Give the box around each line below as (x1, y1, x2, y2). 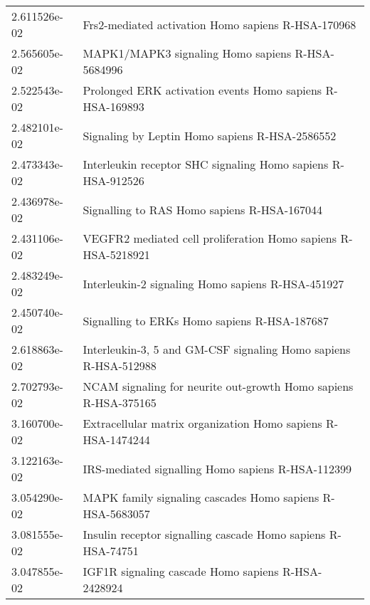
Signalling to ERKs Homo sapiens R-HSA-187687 (83, 312, 329, 329)
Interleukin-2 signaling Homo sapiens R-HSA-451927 (83, 275, 344, 292)
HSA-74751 (83, 542, 139, 559)
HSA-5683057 (83, 505, 150, 522)
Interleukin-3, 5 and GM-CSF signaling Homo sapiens (83, 341, 351, 357)
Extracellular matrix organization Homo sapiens (83, 415, 322, 431)
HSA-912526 (83, 172, 144, 189)
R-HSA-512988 (83, 357, 157, 374)
